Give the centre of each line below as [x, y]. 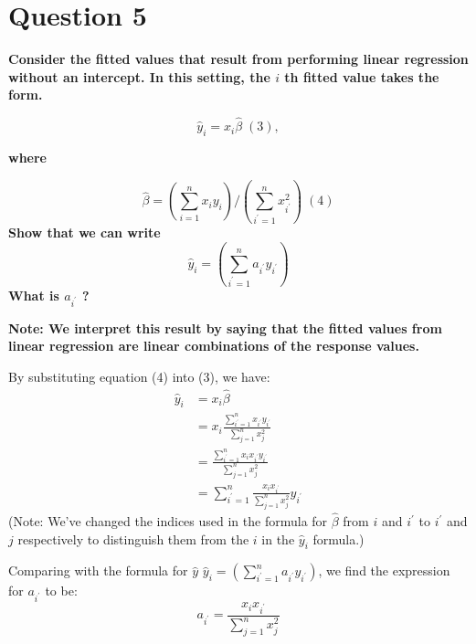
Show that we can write [85, 232]
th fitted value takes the [362, 76]
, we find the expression [384, 570]
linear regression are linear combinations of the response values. [214, 346]
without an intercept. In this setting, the [139, 76]
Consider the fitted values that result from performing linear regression [238, 59]
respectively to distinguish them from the [133, 538]
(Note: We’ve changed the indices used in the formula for [168, 521]
